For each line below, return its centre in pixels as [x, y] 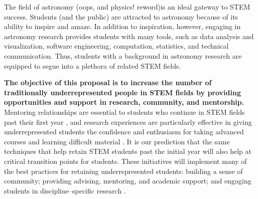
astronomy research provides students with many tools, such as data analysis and [129, 36]
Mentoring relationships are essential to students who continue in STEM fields [124, 112]
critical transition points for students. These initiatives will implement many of [125, 161]
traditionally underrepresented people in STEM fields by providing [122, 92]
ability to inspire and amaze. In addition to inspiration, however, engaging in [122, 26]
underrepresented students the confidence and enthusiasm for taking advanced [124, 132]
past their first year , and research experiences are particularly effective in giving [128, 122]
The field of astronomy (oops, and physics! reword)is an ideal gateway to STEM [127, 7]
